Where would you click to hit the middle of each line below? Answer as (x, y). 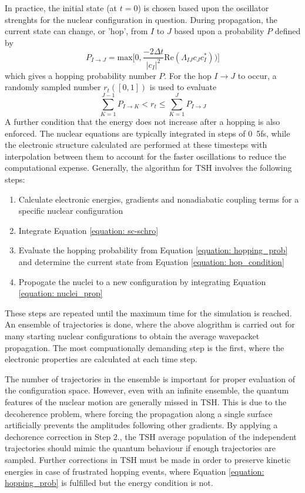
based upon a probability (219, 31)
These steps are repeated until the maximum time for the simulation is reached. (148, 312)
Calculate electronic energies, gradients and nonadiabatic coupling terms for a (159, 199)
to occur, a (257, 75)
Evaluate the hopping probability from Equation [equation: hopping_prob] (153, 250)
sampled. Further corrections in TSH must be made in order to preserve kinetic (148, 459)
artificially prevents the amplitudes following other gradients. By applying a (141, 425)
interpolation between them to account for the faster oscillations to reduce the (145, 156)
